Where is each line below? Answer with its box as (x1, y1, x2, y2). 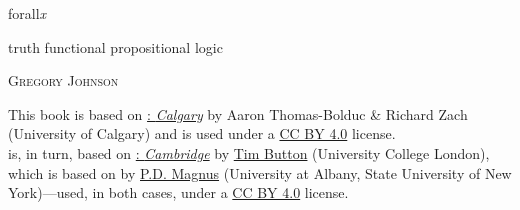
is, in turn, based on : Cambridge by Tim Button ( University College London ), (8, 142, 490, 163)
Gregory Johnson (8, 70, 119, 91)
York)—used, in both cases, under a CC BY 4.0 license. (8, 182, 349, 203)
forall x (8, 3, 47, 23)
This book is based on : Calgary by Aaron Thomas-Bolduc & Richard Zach (8, 103, 468, 124)
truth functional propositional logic (8, 36, 223, 57)
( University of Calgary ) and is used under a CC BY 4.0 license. (8, 123, 396, 144)
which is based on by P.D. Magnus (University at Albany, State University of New (8, 162, 512, 183)
